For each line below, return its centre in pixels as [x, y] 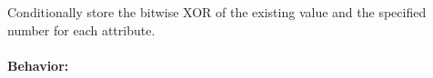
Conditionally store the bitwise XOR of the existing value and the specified [217, 12]
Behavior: [38, 65]
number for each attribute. [81, 29]
